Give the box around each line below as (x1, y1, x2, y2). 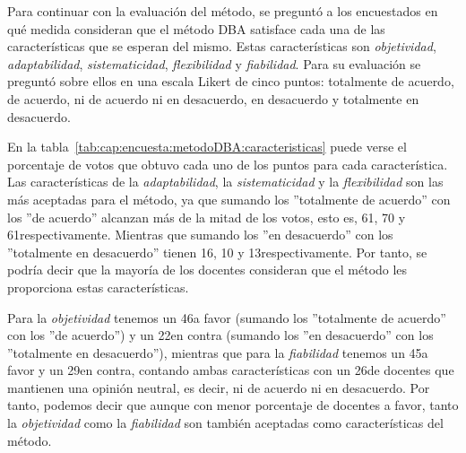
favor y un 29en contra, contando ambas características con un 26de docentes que (7, 361, 454, 379)
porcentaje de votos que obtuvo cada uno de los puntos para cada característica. (7, 154, 448, 173)
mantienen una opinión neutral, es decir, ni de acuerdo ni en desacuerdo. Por (7, 378, 430, 396)
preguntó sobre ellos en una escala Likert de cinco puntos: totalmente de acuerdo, (7, 72, 454, 91)
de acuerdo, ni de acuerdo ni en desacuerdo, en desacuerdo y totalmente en (7, 89, 419, 108)
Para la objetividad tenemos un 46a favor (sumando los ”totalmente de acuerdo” (7, 308, 446, 327)
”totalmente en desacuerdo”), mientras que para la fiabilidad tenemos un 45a (7, 343, 428, 362)
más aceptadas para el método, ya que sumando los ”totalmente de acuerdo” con (7, 189, 451, 208)
